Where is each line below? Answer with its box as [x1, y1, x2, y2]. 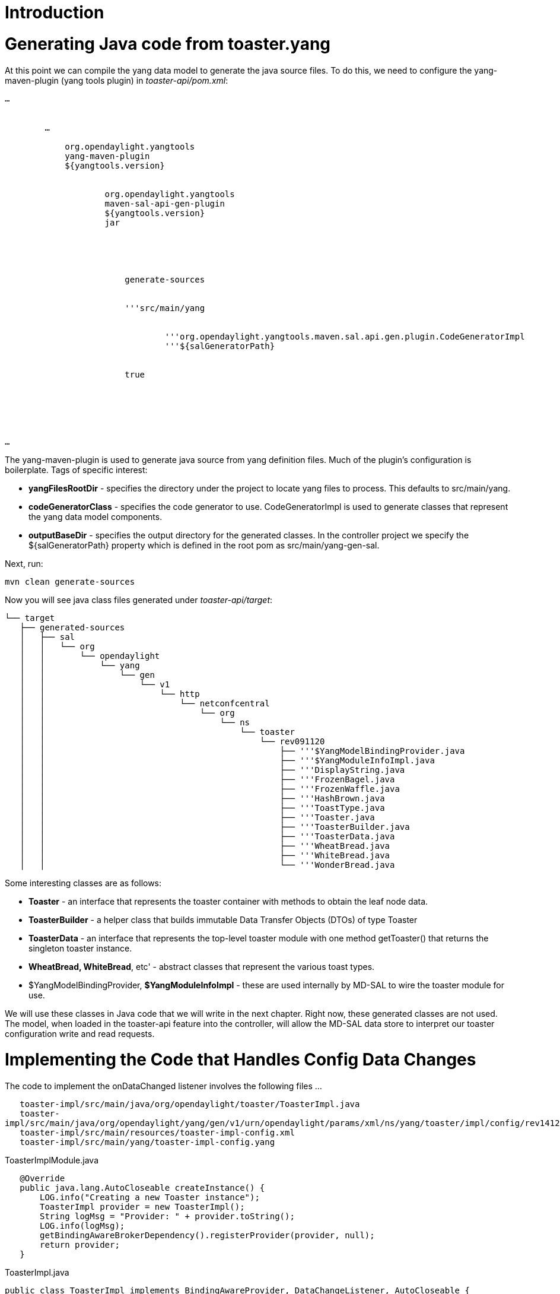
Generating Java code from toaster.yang [5, 33, 331, 54]
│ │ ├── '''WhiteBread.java [20, 850, 390, 860]
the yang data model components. [28, 511, 163, 522]
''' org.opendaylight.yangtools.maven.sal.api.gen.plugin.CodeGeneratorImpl [164, 331, 525, 341]
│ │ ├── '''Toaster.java [20, 812, 375, 822]
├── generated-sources [20, 622, 125, 632]
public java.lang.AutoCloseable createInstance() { [20, 1183, 265, 1192]
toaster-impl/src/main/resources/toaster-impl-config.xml [20, 1128, 295, 1137]
